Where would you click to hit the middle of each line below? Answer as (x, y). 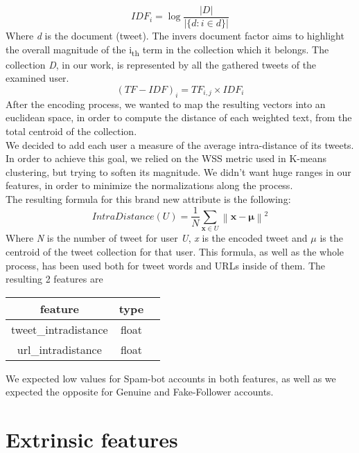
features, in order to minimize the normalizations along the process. (149, 185)
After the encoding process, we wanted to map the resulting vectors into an (166, 104)
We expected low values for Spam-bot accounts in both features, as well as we (171, 378)
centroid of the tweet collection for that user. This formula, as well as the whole (175, 251)
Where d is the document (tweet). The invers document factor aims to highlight (175, 36)
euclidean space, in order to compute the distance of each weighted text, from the (179, 117)
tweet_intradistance (60, 329)
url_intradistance (59, 349)
